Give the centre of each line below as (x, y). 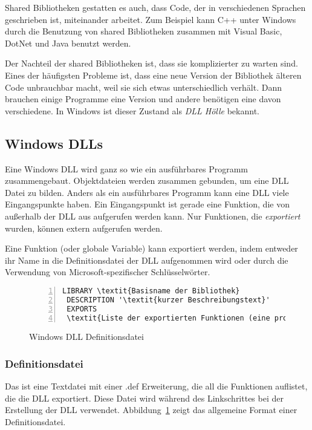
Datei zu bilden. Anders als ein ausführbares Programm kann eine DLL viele (147, 192)
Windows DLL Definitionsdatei (86, 337)
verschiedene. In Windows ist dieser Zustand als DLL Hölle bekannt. (132, 110)
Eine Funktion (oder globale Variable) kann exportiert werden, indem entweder (151, 248)
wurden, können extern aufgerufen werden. (84, 228)
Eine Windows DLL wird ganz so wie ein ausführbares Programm (127, 168)
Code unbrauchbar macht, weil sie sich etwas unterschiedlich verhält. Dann (143, 87)
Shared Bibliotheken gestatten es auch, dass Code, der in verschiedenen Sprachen (155, 7)
